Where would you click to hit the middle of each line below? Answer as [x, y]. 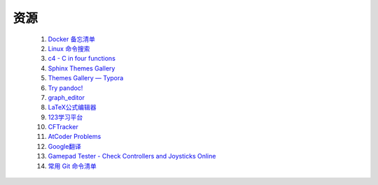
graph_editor [66, 97]
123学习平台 [65, 117]
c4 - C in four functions [82, 59]
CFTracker [63, 127]
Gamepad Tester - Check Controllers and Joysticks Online [132, 156]
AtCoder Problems [75, 137]
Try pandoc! [65, 88]
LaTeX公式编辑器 [72, 108]
